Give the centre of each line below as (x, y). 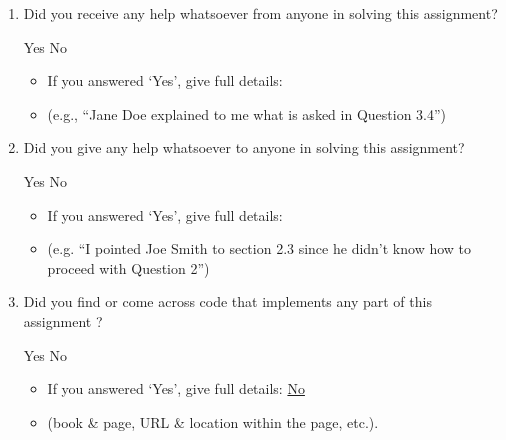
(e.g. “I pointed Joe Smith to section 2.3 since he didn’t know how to (259, 248)
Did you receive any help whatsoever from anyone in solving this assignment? (260, 13)
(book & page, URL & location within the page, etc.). (213, 421)
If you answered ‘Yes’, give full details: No (176, 388)
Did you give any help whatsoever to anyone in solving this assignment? (244, 147)
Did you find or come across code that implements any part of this (227, 301)
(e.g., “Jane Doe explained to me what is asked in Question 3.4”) (247, 113)
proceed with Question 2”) (128, 267)
